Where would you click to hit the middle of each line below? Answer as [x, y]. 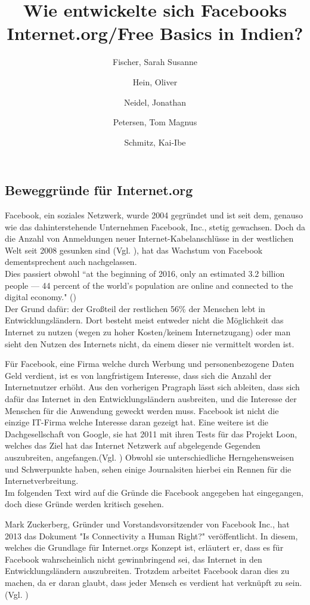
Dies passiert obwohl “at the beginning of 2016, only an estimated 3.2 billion [145, 274]
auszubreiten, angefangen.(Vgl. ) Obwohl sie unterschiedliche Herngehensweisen [150, 457]
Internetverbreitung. [42, 481]
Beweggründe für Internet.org [99, 190]
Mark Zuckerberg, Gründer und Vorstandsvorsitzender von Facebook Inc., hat [147, 524]
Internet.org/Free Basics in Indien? [155, 33]
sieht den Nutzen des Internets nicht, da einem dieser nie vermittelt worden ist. [150, 343]
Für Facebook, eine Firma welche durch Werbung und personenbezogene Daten [150, 364]
